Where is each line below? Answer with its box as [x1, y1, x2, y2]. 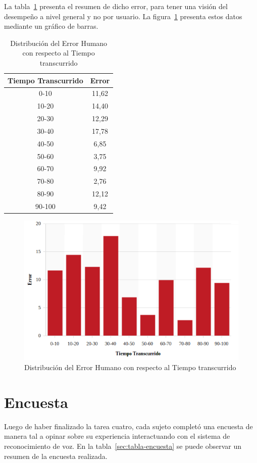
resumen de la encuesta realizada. [4, 450, 108, 461]
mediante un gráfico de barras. [4, 21, 98, 31]
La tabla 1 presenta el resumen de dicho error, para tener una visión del [4, 1, 228, 11]
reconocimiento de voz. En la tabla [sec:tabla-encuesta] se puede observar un [4, 440, 241, 451]
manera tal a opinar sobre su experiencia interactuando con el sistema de [4, 431, 230, 441]
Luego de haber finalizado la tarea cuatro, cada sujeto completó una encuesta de [4, 421, 253, 431]
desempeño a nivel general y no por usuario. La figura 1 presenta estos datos [4, 11, 242, 21]
